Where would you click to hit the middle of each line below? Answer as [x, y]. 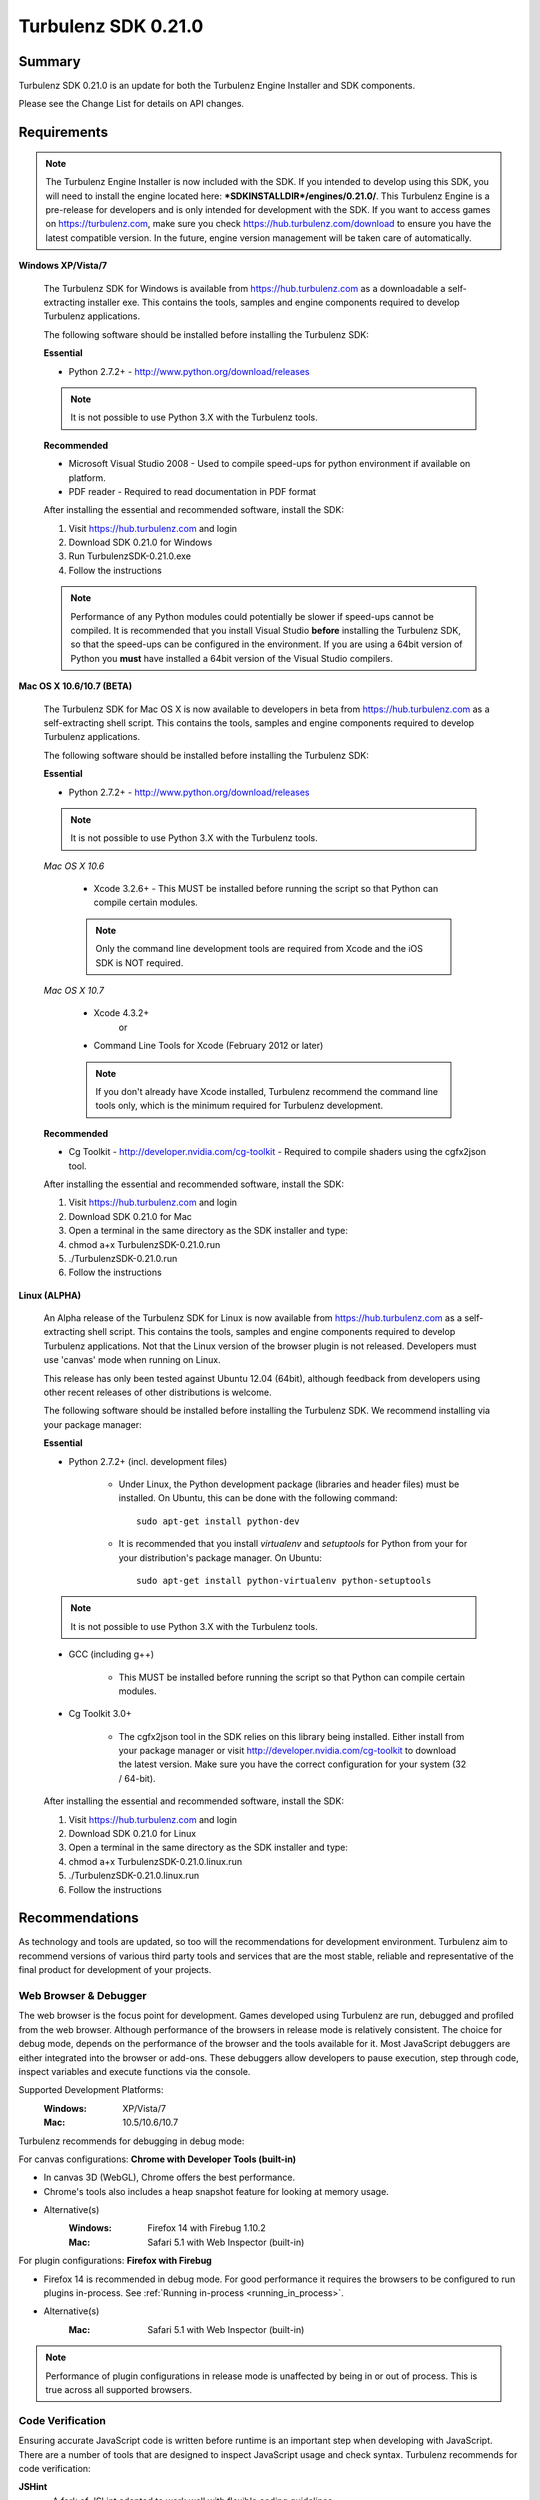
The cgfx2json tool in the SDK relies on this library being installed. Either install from [291, 1736]
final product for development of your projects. [115, 1970]
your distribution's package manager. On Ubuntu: [220, 1557]
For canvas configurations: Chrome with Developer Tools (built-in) [157, 2159]
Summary [49, 61]
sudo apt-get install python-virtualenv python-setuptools [284, 1580]
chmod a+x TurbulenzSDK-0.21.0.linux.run [155, 1861]
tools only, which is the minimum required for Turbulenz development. [239, 1106]
